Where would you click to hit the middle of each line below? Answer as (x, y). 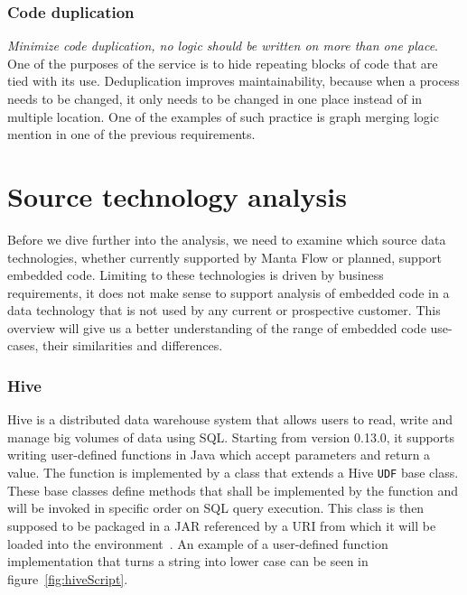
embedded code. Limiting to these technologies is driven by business (196, 275)
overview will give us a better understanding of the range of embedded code (217, 327)
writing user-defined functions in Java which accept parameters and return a (219, 455)
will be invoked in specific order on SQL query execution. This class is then (216, 508)
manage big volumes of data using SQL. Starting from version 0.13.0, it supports (231, 437)
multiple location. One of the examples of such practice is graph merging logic (223, 116)
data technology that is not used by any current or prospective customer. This (224, 310)
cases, (23, 345)
